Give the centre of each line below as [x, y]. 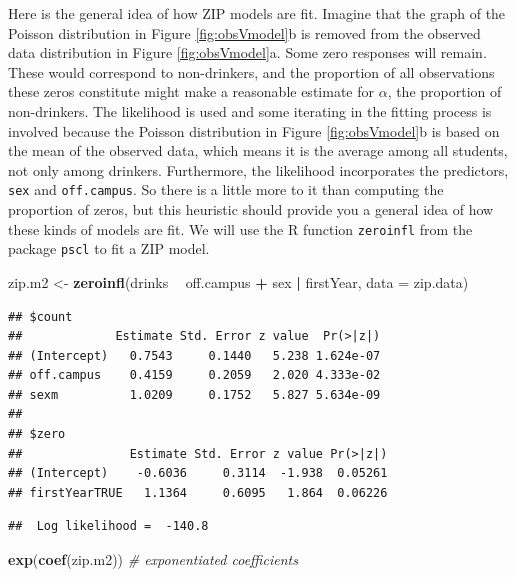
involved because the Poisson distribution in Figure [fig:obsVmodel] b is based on [254, 130]
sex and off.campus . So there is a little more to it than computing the [226, 189]
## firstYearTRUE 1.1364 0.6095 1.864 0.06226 [198, 492]
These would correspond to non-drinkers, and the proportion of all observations [251, 71]
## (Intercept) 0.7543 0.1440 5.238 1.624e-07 [194, 355]
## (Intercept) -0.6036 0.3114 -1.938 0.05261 [198, 473]
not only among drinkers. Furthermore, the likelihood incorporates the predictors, [258, 169]
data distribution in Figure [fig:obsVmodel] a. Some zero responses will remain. [247, 52]
